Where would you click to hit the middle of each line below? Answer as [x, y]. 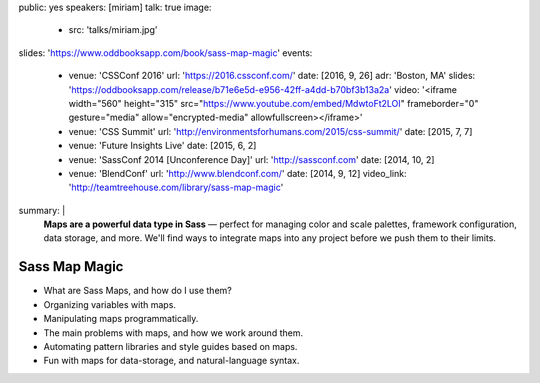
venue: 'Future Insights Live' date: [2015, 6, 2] [162, 146]
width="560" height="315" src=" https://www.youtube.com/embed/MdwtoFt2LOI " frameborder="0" [273, 103]
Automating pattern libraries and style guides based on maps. [170, 346]
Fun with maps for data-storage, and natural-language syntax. [171, 361]
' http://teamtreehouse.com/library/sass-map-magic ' [176, 187]
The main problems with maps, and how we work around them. [173, 332]
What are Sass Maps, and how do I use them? [137, 291]
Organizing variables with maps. [110, 304]
